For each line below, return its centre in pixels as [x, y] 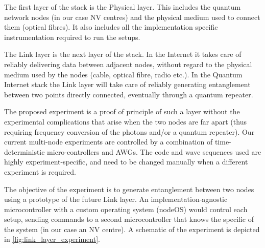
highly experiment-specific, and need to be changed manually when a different [126, 162]
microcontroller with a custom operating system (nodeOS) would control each [126, 209]
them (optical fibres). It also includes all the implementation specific [111, 27]
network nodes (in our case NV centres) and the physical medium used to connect [132, 17]
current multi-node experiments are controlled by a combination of [109, 142]
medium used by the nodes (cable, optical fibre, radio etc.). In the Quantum [123, 74]
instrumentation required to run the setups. [72, 37]
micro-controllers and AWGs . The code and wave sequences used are [154, 151]
